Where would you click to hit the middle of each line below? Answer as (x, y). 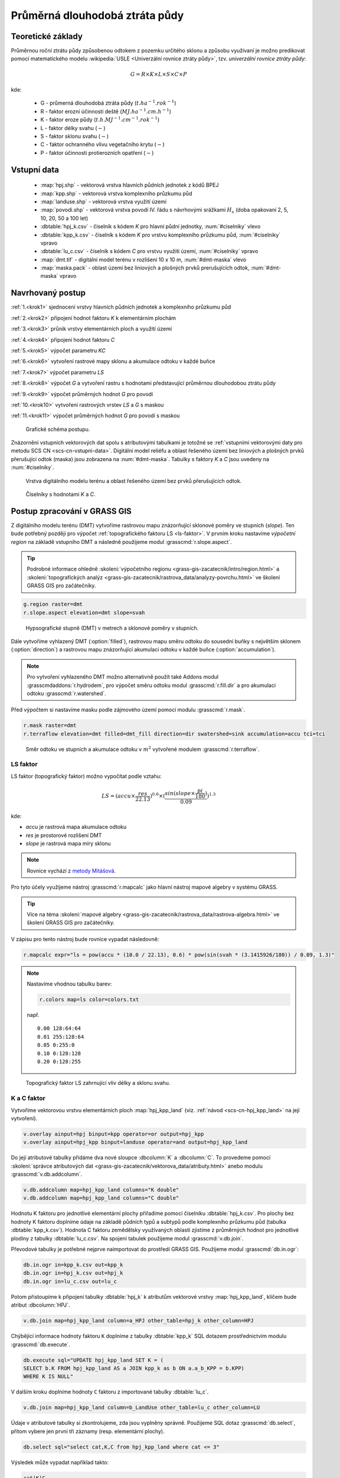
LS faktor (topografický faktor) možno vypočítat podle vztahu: (86, 776)
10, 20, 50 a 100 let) (64, 218)
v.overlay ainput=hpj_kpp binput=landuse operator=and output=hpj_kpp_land (135, 1142)
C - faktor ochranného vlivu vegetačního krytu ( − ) (102, 144)
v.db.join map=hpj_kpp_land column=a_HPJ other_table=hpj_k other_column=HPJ (138, 1321)
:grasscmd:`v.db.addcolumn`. (47, 1174)
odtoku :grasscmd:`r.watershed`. (66, 693)
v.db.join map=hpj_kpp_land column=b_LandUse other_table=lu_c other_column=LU (142, 1408)
